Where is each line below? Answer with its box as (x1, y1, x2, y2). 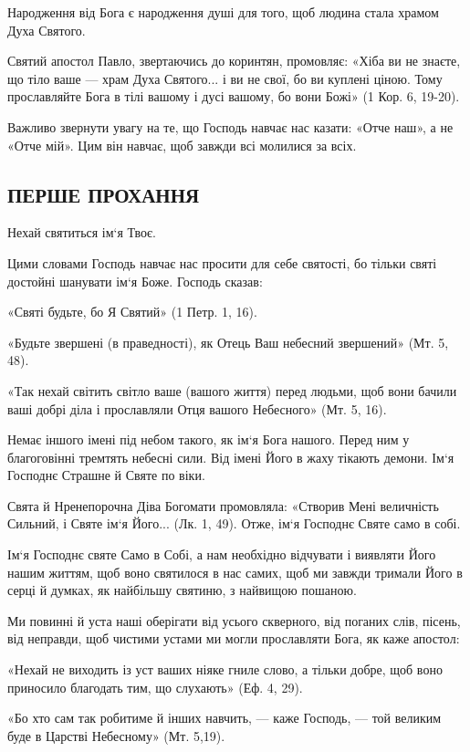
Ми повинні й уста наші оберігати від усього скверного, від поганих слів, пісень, (7, 611, 461, 630)
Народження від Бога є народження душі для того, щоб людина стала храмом (7, 3, 439, 21)
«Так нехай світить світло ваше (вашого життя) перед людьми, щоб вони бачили (7, 381, 457, 400)
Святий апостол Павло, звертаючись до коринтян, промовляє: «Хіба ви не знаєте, (7, 51, 461, 70)
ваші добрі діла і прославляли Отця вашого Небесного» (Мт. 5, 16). (7, 399, 387, 418)
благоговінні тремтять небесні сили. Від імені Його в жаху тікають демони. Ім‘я (7, 447, 454, 466)
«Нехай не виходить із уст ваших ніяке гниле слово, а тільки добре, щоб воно (7, 660, 443, 679)
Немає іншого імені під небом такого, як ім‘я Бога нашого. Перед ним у (7, 430, 410, 449)
